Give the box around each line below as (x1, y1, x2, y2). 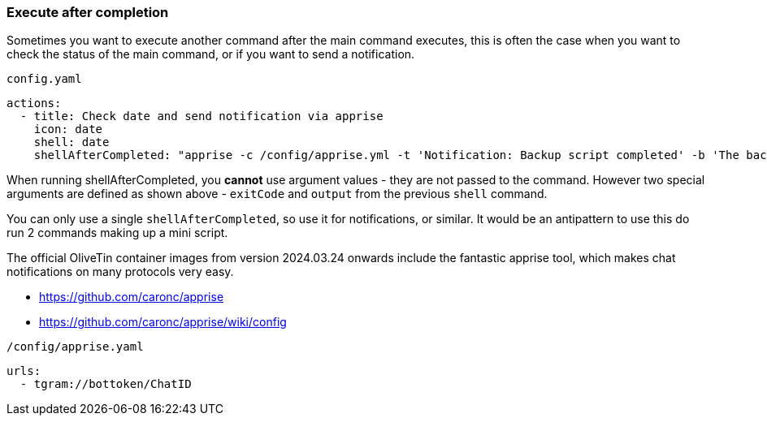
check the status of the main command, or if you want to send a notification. (6, 47, 415, 62)
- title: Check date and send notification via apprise (19, 110, 383, 123)
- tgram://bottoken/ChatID (19, 377, 192, 391)
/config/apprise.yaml (6, 340, 144, 354)
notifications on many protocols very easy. (6, 265, 234, 279)
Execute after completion (6, 4, 169, 20)
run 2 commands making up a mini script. (6, 226, 228, 240)
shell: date (33, 136, 110, 149)
